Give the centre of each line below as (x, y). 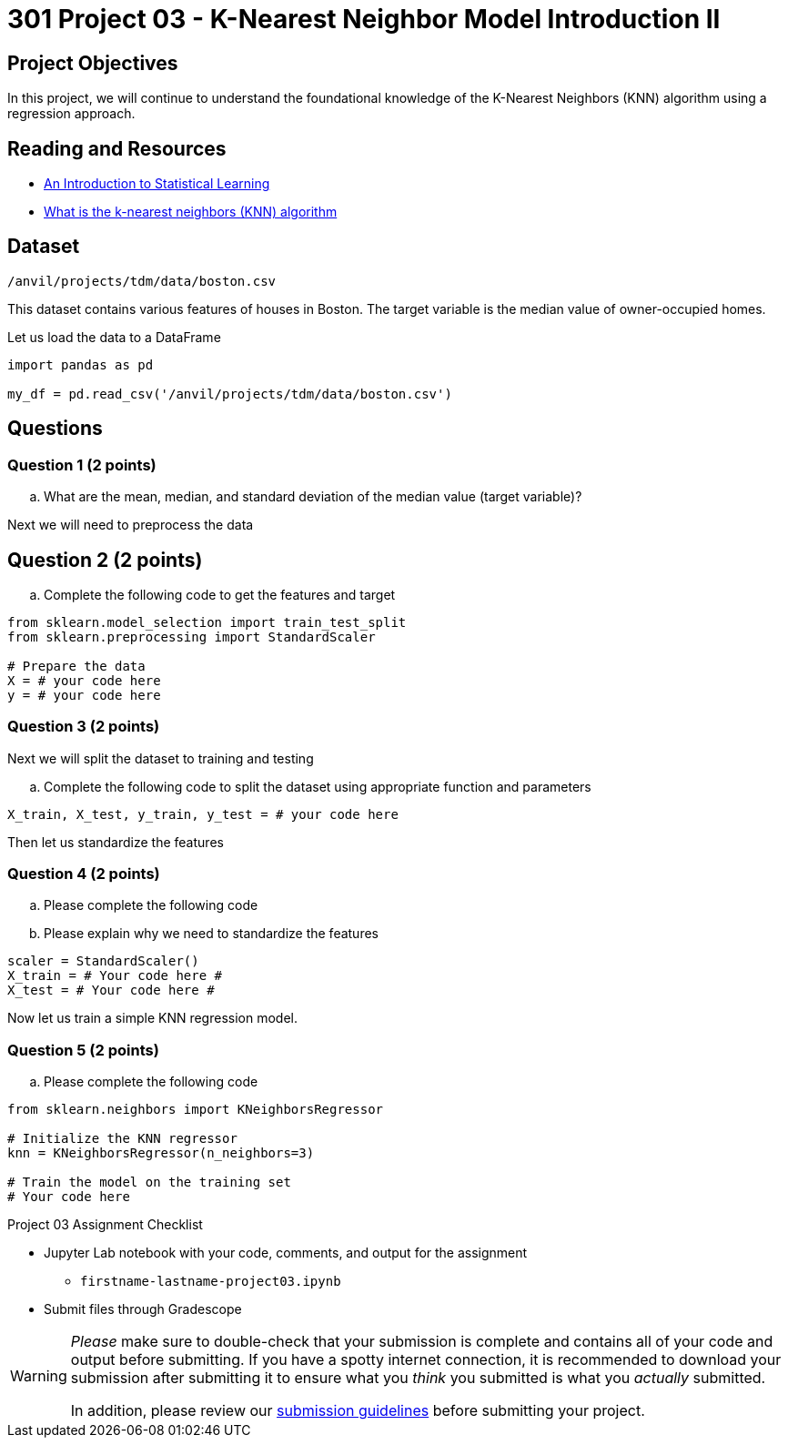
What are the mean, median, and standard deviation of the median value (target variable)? (313, 497)
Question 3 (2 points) (84, 727)
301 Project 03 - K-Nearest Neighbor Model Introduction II (364, 19)
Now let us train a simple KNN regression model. (152, 1018)
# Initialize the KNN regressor (122, 1139)
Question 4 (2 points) (84, 874)
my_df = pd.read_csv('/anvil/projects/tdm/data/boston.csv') (230, 394)
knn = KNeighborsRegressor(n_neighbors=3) (161, 1153)
